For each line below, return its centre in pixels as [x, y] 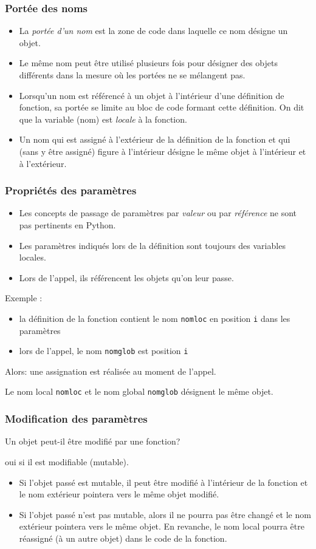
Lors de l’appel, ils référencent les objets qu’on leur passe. [126, 277]
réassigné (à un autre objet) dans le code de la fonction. [123, 538]
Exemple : [24, 298]
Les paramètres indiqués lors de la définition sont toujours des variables [152, 245]
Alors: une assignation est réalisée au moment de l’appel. [111, 371]
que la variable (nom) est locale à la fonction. [103, 119]
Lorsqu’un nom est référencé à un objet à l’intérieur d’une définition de [152, 95]
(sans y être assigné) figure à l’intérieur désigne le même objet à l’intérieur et [163, 151]
